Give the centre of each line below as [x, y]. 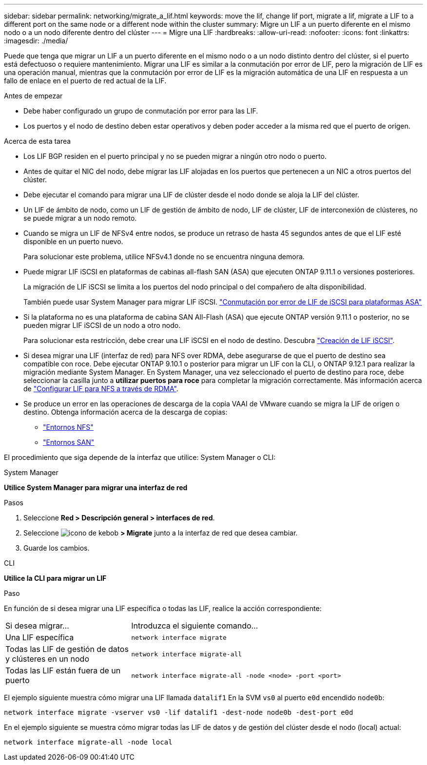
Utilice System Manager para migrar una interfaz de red [96, 488]
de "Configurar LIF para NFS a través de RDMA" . [101, 389]
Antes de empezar [33, 96]
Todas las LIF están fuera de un [63, 670]
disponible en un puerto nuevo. [73, 241]
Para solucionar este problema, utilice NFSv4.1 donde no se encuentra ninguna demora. [164, 257]
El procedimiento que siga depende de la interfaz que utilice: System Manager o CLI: [140, 457]
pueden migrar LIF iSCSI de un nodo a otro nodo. [102, 325]
